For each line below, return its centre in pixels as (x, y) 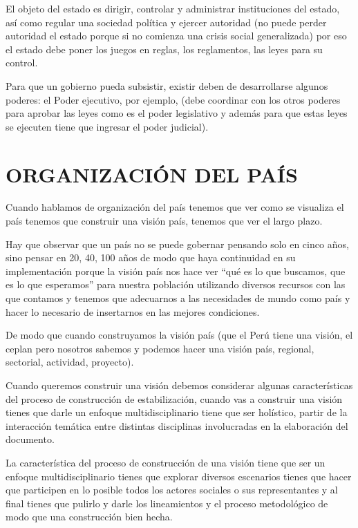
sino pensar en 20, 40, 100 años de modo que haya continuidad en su (151, 257)
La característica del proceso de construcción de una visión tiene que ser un (166, 462)
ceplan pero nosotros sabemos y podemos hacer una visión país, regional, (160, 348)
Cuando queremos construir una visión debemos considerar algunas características (179, 385)
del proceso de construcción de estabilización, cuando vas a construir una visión (174, 398)
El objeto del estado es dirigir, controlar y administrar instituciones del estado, (173, 8)
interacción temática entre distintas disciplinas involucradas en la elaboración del (177, 425)
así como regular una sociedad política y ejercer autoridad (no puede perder (166, 22)
